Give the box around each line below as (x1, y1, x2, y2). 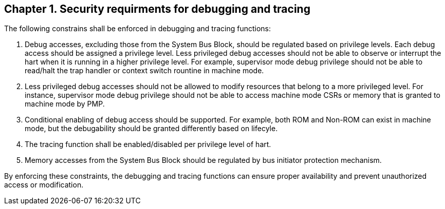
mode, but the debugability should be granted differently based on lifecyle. (25, 124, 278, 133)
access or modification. (4, 180, 84, 190)
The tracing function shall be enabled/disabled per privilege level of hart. (25, 140, 271, 149)
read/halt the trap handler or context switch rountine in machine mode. (25, 66, 264, 75)
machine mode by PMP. (25, 99, 105, 109)
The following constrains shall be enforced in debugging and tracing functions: (4, 24, 271, 33)
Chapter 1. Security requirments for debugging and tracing (4, 3, 310, 15)
